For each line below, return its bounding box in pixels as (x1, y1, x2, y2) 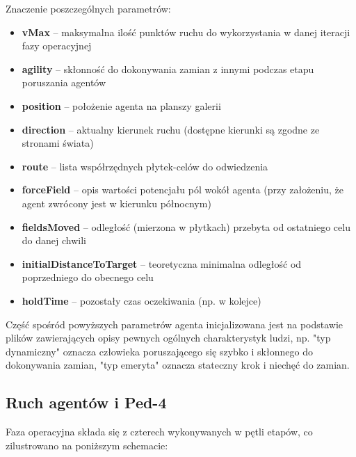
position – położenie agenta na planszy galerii (22, 98, 221, 113)
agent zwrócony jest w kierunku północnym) (22, 195, 211, 210)
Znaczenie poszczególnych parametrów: (6, 1, 171, 15)
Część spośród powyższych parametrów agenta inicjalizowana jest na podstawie (6, 316, 343, 331)
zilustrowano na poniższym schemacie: (6, 438, 168, 452)
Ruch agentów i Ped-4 (6, 392, 167, 413)
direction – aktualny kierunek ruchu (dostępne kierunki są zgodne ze (22, 122, 320, 136)
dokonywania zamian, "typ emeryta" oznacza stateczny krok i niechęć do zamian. (6, 358, 350, 372)
